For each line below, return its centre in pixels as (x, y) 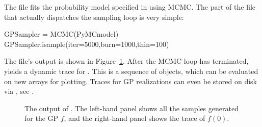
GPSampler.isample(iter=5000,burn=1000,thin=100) (87, 44)
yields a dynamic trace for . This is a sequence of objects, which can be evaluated (131, 71)
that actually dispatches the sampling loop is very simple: (94, 17)
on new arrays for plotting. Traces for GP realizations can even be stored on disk (131, 81)
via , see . (19, 91)
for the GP (42, 118)
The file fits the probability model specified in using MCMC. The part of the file (130, 7)
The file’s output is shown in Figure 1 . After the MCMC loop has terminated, (126, 61)
